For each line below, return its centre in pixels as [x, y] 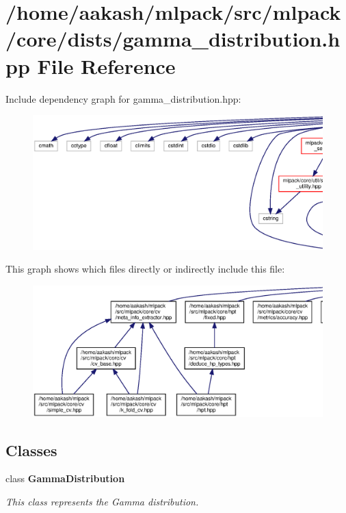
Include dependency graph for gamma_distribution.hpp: [123, 98]
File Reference [106, 65]
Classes [31, 450]
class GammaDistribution [65, 478]
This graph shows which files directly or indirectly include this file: [145, 269]
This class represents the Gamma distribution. [102, 502]
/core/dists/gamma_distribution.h [173, 39]
